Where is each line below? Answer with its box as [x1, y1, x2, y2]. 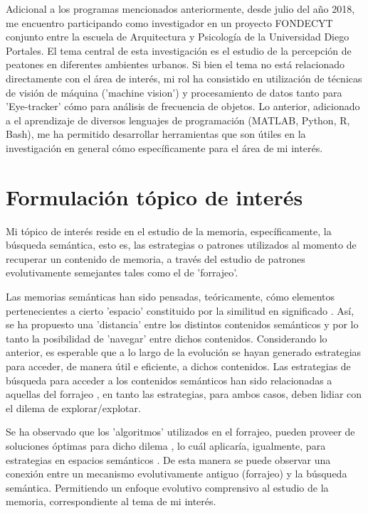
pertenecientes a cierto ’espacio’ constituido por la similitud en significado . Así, [6, 303, 354, 318]
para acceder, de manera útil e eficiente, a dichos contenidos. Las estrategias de [6, 359, 351, 373]
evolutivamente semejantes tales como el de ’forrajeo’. [6, 265, 238, 280]
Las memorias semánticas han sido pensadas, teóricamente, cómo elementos [6, 289, 335, 304]
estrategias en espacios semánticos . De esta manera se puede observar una [6, 452, 331, 467]
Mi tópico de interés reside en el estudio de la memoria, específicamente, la [6, 223, 332, 238]
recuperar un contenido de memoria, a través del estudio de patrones [6, 251, 305, 266]
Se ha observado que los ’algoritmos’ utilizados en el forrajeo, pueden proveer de [6, 424, 355, 439]
